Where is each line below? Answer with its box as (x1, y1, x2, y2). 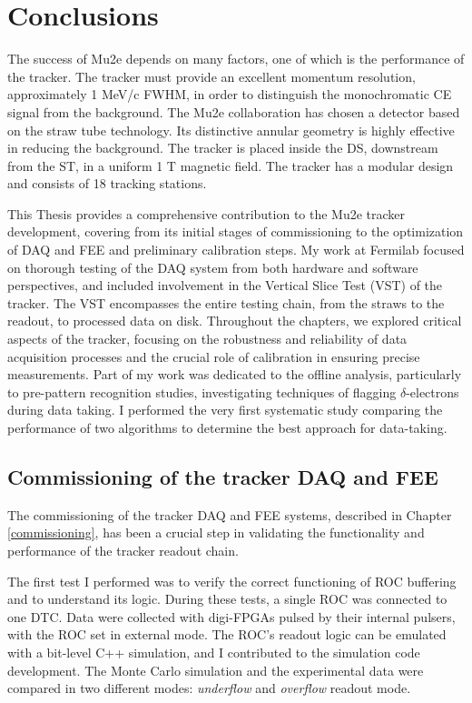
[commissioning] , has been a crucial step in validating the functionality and (7, 523, 425, 542)
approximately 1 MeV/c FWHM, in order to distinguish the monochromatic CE (7, 85, 452, 104)
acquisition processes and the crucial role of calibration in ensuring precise (7, 346, 420, 366)
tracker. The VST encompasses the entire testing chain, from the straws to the (7, 293, 445, 312)
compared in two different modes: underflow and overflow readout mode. (7, 678, 411, 698)
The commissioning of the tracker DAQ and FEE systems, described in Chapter (7, 505, 452, 524)
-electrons (406, 382, 459, 401)
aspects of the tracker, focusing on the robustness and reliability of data (7, 329, 408, 348)
